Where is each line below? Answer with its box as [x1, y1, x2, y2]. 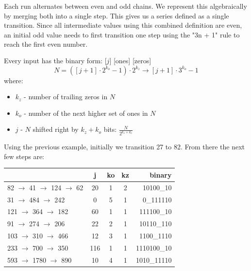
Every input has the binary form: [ [4, 55, 107, 65]
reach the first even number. [4, 39, 88, 49]
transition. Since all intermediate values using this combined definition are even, [4, 20, 242, 30]
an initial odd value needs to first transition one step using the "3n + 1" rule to [4, 29, 240, 39]
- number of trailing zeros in [24, 91, 108, 102]
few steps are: [4, 151, 45, 161]
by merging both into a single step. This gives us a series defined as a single [4, 10, 229, 20]
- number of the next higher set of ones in [24, 108, 148, 118]
